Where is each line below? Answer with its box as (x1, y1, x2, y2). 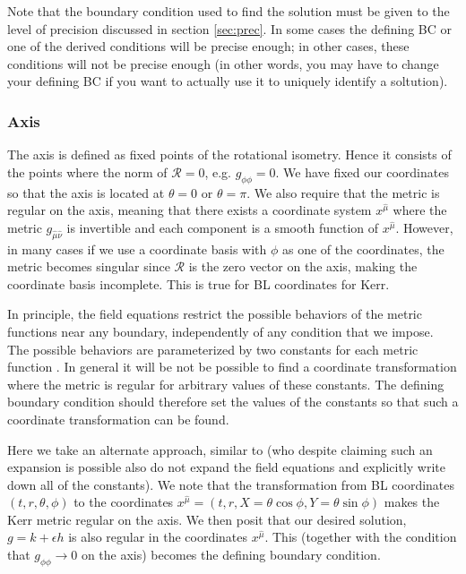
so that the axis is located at (7, 183, 165, 201)
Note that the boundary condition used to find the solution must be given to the (7, 2, 450, 20)
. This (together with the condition (264, 527, 457, 546)
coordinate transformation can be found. (7, 409, 229, 428)
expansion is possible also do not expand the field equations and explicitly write (7, 458, 445, 476)
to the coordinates (73, 493, 174, 511)
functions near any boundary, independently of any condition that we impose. (7, 321, 434, 340)
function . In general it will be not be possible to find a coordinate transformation (7, 357, 457, 376)
